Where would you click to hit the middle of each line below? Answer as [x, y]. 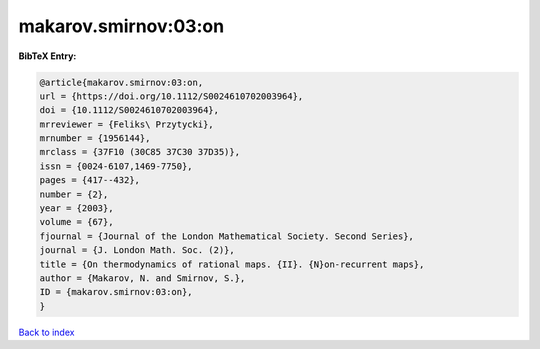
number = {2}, [74, 194]
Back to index [46, 332]
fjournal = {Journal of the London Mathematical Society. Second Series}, [227, 236]
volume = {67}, [76, 222]
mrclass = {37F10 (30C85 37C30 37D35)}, [139, 152]
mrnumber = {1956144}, [95, 138]
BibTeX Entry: [47, 56]
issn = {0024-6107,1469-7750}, [116, 166]
